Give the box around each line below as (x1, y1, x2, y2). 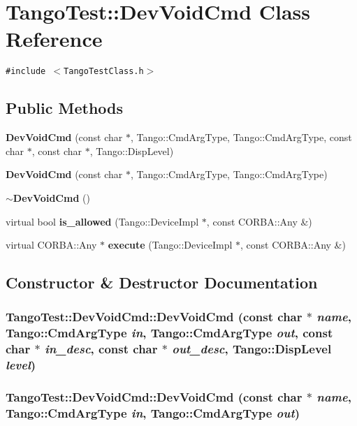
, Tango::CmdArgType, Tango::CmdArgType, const (131, 130, 352, 145)
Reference (6, 24, 103, 53)
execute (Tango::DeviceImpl (108, 237, 233, 252)
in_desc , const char (44, 340, 158, 358)
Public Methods (6, 97, 124, 119)
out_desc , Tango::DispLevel (172, 340, 332, 358)
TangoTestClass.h (64, 66, 144, 77)
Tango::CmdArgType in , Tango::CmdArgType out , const (6, 324, 333, 341)
